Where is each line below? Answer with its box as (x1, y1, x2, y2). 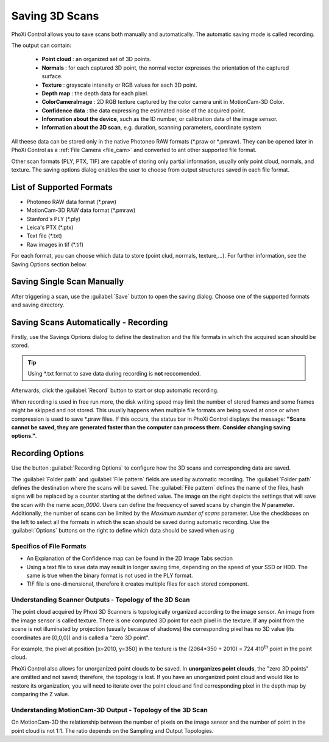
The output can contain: (11, 42, 72, 49)
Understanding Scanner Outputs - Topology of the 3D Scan (11, 595, 190, 604)
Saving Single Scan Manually (11, 277, 124, 287)
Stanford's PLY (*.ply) (26, 215, 81, 222)
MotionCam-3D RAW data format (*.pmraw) (26, 206, 136, 214)
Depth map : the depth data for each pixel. (41, 89, 149, 97)
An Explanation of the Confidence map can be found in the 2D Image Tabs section (26, 555, 233, 562)
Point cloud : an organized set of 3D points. (41, 56, 152, 63)
